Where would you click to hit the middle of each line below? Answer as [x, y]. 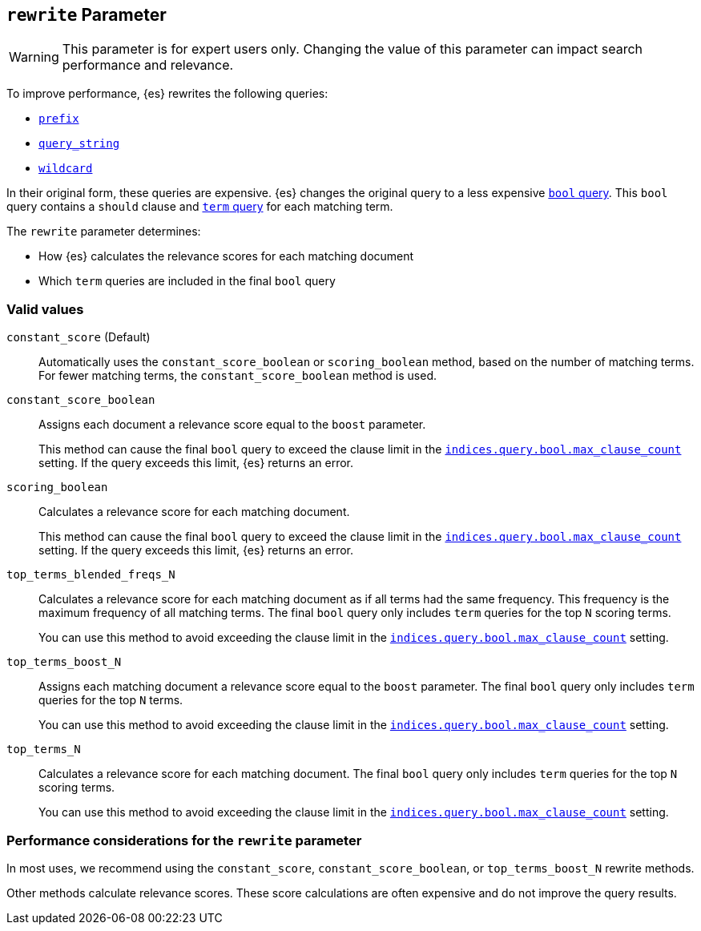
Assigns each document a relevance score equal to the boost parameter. [232, 425]
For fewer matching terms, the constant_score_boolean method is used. [238, 376]
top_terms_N [44, 750]
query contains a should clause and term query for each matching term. [200, 207]
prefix [59, 119]
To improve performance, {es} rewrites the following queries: [167, 94]
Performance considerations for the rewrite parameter [184, 840]
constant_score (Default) [79, 337]
